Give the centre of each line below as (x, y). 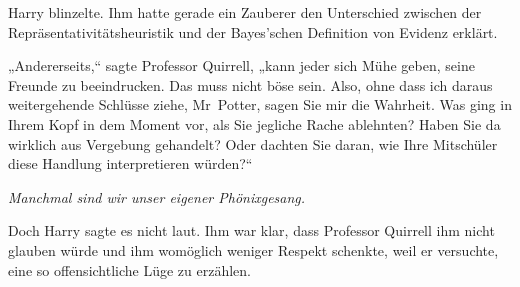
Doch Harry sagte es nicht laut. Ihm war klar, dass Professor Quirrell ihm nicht (251, 230)
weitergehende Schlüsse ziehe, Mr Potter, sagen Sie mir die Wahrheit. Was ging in (260, 104)
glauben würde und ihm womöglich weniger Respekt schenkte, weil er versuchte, (253, 249)
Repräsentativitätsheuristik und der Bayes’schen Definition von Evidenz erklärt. (253, 31)
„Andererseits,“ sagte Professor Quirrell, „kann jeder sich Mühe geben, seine (241, 65)
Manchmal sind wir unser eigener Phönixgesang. (157, 196)
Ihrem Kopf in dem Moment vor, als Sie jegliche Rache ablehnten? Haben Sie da (254, 123)
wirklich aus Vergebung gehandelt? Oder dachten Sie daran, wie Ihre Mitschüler (253, 143)
